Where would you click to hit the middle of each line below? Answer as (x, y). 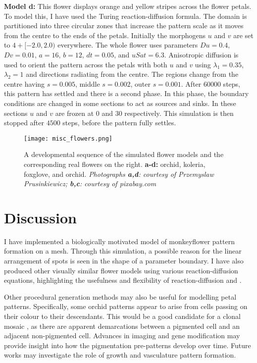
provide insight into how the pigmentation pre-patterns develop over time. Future (128, 345)
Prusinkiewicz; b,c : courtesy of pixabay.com (90, 183)
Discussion (40, 217)
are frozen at (75, 113)
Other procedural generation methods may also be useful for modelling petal (120, 296)
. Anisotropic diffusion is (201, 54)
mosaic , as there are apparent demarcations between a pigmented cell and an (122, 326)
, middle (87, 83)
